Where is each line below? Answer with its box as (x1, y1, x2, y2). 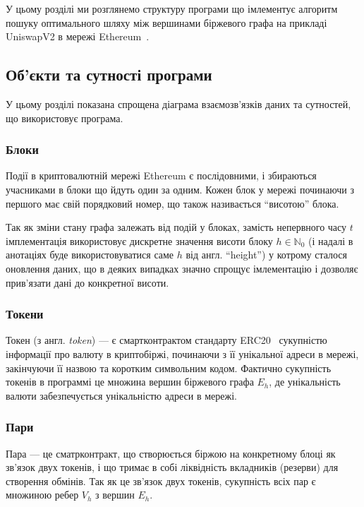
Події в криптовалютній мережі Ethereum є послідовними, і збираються (6, 168, 317, 183)
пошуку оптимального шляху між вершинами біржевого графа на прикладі (6, 15, 327, 30)
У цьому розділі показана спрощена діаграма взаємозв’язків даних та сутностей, (6, 96, 351, 111)
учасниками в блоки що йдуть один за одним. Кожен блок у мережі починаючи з (6, 181, 354, 196)
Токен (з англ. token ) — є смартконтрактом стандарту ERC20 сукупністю (6, 333, 327, 347)
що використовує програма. (6, 110, 123, 125)
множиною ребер (6, 487, 79, 502)
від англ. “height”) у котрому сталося (186, 247, 348, 262)
